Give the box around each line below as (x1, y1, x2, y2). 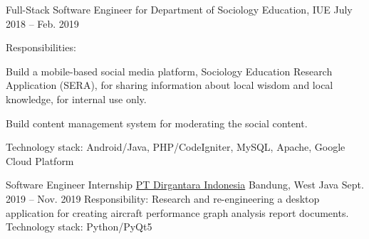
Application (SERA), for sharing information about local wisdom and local (6, 78, 333, 92)
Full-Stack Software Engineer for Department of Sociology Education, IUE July (6, 2, 353, 16)
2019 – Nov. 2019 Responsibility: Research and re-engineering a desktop (6, 191, 320, 206)
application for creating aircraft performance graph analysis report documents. (6, 205, 349, 220)
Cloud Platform (6, 153, 74, 168)
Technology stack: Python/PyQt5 (6, 219, 152, 234)
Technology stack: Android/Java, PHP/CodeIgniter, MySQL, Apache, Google (6, 139, 345, 154)
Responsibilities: (6, 40, 76, 55)
